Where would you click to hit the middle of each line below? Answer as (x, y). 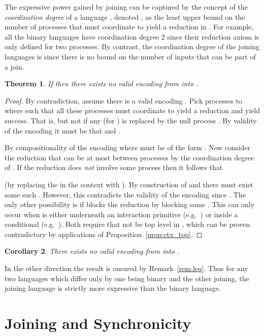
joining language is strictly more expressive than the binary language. (113, 288)
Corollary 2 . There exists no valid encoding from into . (92, 251)
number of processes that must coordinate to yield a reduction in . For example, (129, 27)
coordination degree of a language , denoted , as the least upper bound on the (125, 16)
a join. (14, 66)
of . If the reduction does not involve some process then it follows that (114, 167)
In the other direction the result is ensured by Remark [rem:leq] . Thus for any (126, 268)
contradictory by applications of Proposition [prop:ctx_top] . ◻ (104, 234)
